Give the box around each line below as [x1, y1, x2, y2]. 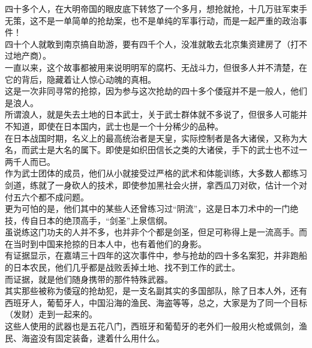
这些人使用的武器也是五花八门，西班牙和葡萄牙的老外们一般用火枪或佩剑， [5, 320, 299, 332]
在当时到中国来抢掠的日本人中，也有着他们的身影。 [5, 237, 206, 250]
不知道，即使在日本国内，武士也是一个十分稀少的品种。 [5, 119, 223, 132]
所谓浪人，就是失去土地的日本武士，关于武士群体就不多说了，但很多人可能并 [5, 108, 307, 121]
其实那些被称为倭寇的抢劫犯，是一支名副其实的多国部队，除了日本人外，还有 [5, 284, 307, 297]
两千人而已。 [5, 155, 55, 167]
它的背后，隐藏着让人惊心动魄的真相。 [5, 73, 156, 85]
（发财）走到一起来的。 [5, 308, 97, 320]
